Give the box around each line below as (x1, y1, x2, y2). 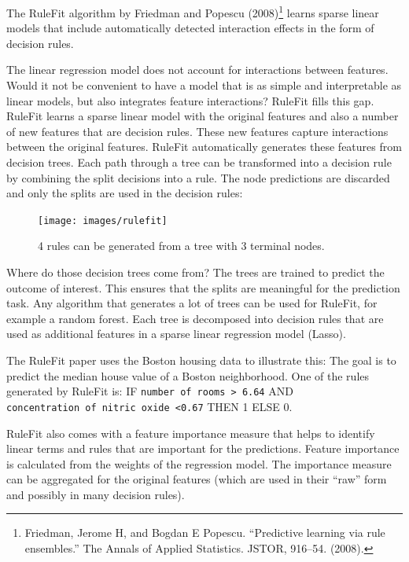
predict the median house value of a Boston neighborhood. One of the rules (6, 367, 370, 384)
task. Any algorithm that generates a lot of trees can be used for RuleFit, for (6, 295, 378, 311)
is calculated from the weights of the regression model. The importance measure (6, 455, 392, 472)
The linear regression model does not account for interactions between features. (6, 61, 389, 78)
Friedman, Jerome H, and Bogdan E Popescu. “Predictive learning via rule (24, 524, 385, 541)
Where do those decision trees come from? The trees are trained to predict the (6, 264, 385, 281)
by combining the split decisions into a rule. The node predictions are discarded (6, 169, 390, 185)
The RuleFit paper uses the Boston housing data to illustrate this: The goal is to (6, 352, 396, 368)
